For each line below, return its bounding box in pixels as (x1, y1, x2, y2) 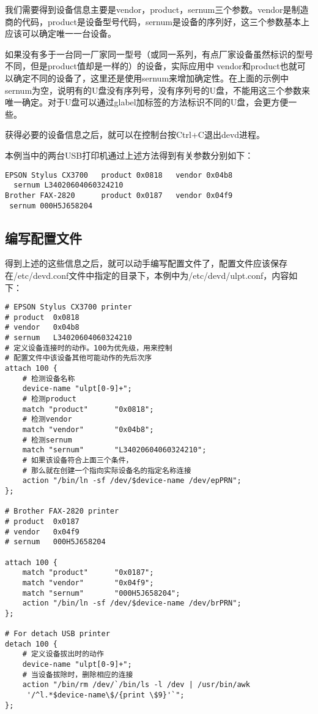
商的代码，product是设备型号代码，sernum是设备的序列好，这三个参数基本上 (5, 15, 309, 28)
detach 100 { (5, 639, 57, 648)
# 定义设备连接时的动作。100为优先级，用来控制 (5, 343, 172, 352)
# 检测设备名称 (22, 374, 75, 383)
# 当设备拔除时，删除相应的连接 (22, 670, 133, 679)
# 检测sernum (22, 435, 72, 444)
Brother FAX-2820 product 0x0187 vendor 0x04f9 (5, 191, 233, 200)
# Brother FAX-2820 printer (5, 507, 119, 516)
